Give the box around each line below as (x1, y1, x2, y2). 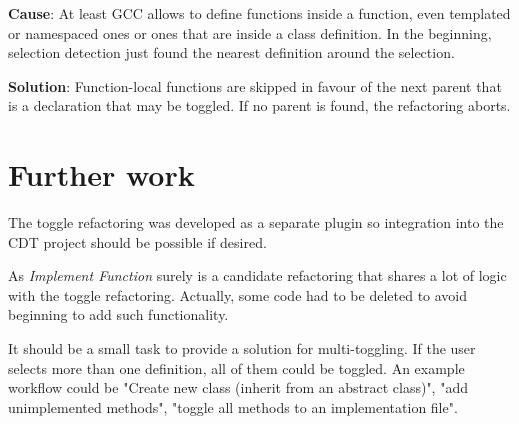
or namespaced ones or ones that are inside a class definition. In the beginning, (8, 22, 492, 43)
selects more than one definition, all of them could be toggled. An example (8, 357, 465, 378)
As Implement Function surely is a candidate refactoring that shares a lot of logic (8, 265, 507, 286)
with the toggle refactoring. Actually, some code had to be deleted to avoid (8, 284, 468, 305)
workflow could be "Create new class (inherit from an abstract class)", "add (8, 377, 468, 398)
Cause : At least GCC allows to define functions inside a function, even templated (8, 3, 511, 23)
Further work (8, 154, 195, 195)
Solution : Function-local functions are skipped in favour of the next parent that (8, 75, 502, 96)
